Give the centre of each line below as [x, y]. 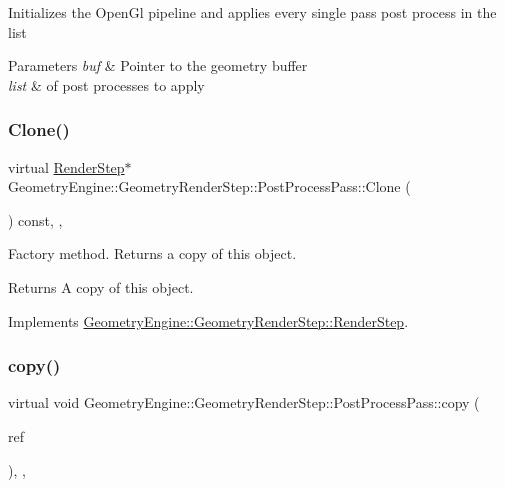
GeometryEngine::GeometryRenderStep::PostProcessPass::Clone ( [209, 186]
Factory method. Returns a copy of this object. [152, 253]
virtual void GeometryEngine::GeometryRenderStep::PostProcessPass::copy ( [244, 402]
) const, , [35, 219]
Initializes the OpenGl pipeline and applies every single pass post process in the [252, 12]
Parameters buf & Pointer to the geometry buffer [158, 65]
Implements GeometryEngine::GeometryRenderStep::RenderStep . [208, 320]
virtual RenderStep [66, 166]
